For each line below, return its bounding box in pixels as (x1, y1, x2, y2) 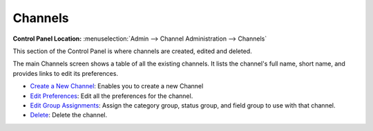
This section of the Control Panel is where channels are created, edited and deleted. (12, 47, 252, 55)
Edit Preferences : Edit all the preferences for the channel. (30, 92, 193, 100)
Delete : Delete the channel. (30, 111, 107, 119)
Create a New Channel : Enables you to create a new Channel (30, 82, 204, 90)
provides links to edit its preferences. (12, 69, 119, 77)
